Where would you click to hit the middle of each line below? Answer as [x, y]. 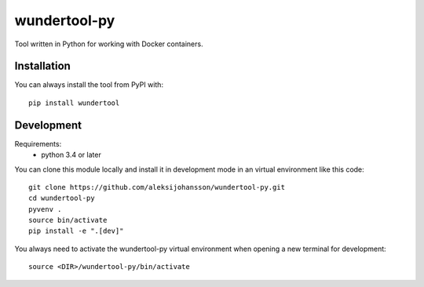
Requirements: [38, 143]
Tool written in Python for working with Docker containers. [109, 44]
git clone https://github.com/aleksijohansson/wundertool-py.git [157, 187]
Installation [42, 66]
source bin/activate [68, 220]
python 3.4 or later [71, 155]
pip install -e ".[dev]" [76, 231]
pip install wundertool [74, 103]
